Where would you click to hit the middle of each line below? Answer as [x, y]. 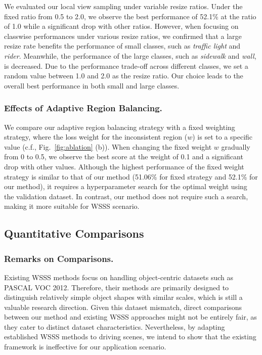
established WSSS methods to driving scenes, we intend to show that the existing [130, 337]
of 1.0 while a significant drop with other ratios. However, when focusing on [121, 26]
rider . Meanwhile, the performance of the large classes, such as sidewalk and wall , [130, 55]
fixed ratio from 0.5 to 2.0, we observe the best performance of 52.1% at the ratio [130, 16]
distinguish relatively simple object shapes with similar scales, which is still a [123, 297]
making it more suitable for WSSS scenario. [72, 206]
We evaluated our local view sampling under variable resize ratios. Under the [123, 6]
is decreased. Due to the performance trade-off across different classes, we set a [126, 65]
